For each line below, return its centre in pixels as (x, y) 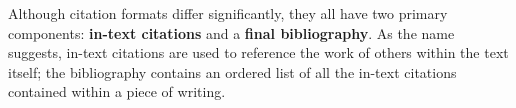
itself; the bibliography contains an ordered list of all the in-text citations (232, 71)
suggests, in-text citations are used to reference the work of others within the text (258, 52)
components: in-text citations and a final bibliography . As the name (231, 32)
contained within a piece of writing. (117, 91)
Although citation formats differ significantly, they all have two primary (228, 13)
